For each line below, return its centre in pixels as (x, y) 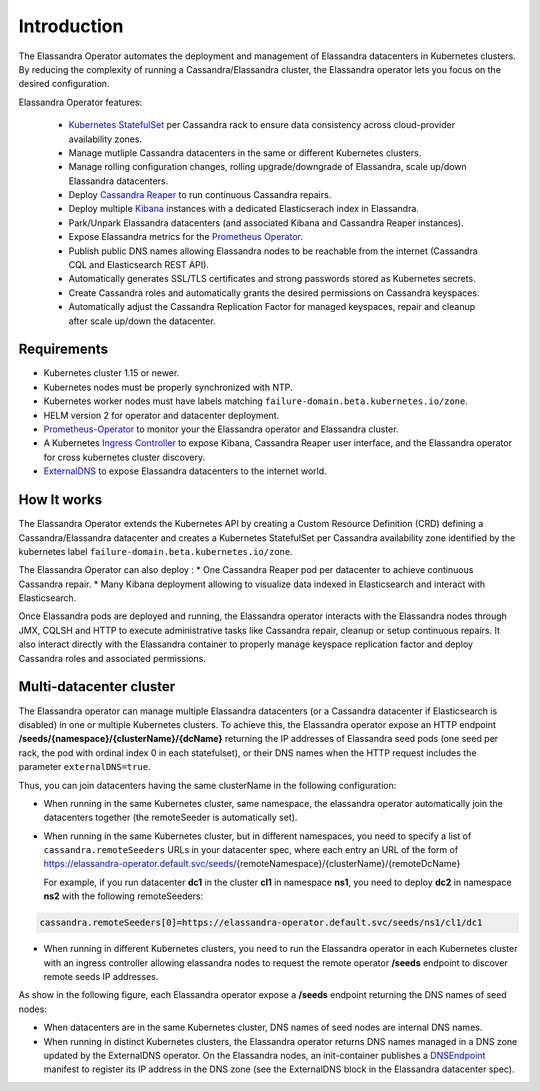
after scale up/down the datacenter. (142, 321)
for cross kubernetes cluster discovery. (124, 457)
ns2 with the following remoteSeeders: (123, 896)
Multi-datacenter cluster (97, 686)
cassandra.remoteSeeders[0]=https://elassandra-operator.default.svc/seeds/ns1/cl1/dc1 (261, 923)
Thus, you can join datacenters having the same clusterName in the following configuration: (207, 785)
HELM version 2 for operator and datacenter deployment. (161, 415)
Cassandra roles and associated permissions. (112, 658)
